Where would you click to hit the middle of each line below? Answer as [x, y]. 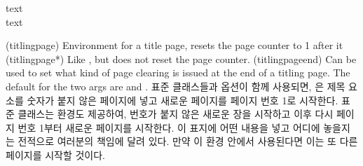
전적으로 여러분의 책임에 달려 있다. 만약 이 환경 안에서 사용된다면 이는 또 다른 [188, 141]
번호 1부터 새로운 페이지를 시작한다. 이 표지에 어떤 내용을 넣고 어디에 [169, 127]
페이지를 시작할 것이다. [56, 154]
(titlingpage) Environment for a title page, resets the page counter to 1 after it [174, 45]
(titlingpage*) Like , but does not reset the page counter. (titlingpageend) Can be [181, 58]
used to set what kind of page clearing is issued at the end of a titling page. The [178, 72]
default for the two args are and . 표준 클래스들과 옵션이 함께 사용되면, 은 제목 [176, 86]
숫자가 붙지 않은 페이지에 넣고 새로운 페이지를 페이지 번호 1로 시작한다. [183, 100]
